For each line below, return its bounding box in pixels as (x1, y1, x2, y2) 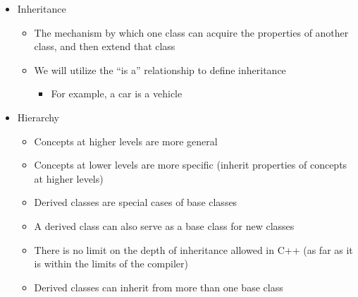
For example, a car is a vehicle (51, 86, 183, 101)
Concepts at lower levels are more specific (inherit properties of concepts (34, 157, 347, 172)
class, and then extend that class (34, 39, 175, 54)
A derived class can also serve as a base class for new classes (34, 218, 295, 233)
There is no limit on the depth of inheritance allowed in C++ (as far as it (34, 242, 353, 257)
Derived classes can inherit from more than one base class (34, 279, 283, 294)
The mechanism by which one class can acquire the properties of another (34, 25, 349, 40)
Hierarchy (17, 109, 59, 124)
